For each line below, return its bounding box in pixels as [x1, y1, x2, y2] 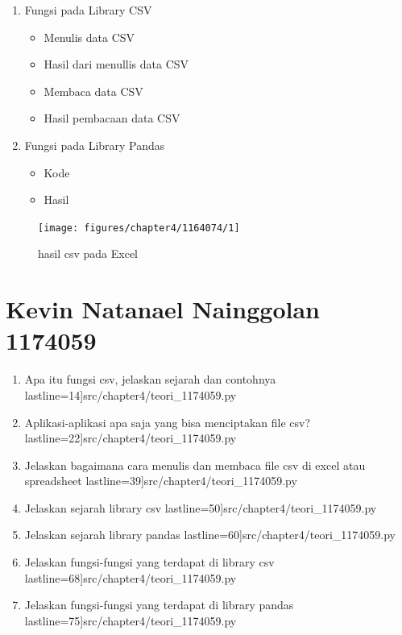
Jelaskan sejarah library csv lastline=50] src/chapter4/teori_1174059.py [24, 499, 377, 516]
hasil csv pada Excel [38, 245, 139, 262]
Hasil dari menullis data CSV [44, 56, 189, 73]
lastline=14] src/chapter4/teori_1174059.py [24, 386, 237, 403]
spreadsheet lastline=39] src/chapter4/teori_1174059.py [24, 472, 297, 489]
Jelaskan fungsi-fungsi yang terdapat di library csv [24, 554, 275, 571]
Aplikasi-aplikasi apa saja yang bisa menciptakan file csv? [24, 413, 311, 430]
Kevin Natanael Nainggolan [6, 293, 320, 326]
